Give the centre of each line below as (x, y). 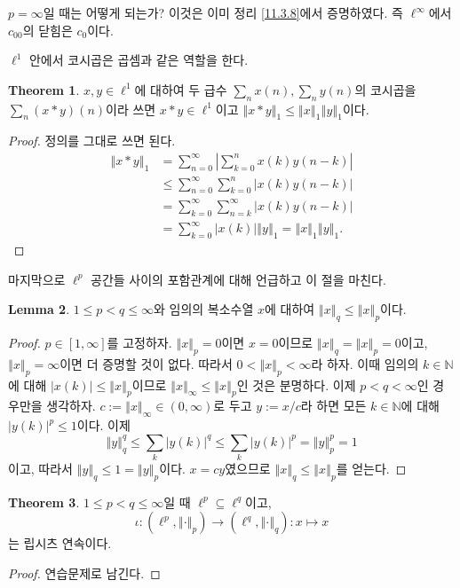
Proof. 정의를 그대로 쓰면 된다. (92, 141)
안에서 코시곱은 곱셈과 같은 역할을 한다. (139, 60)
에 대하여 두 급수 (181, 89)
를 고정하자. (139, 342)
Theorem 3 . (44, 502)
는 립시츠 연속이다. (60, 543)
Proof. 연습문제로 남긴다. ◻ (84, 573)
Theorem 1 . (44, 89)
